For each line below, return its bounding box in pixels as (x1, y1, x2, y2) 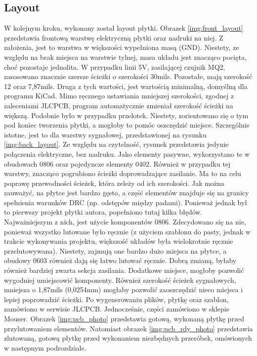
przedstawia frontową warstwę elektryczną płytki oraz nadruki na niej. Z (4, 32, 223, 43)
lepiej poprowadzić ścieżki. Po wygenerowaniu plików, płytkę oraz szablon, (4, 294, 229, 304)
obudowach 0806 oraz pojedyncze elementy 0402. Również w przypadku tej (4, 158, 231, 169)
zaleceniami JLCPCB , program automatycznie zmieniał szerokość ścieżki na (4, 100, 233, 110)
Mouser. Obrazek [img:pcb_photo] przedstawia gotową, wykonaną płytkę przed (4, 313, 245, 324)
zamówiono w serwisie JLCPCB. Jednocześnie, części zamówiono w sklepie (4, 304, 229, 314)
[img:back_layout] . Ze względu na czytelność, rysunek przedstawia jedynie (4, 139, 229, 149)
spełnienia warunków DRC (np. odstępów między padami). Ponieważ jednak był (4, 197, 248, 207)
